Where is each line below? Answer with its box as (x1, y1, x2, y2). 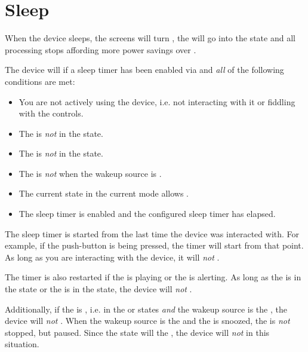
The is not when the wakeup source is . (19, 167, 162, 179)
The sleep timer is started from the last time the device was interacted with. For (5, 227, 300, 240)
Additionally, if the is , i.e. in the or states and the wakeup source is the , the (5, 302, 287, 315)
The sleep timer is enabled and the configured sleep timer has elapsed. (19, 207, 276, 220)
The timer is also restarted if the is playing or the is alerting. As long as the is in (5, 271, 301, 283)
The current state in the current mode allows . (19, 187, 189, 200)
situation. (5, 338, 39, 350)
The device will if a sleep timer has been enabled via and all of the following (5, 63, 284, 76)
